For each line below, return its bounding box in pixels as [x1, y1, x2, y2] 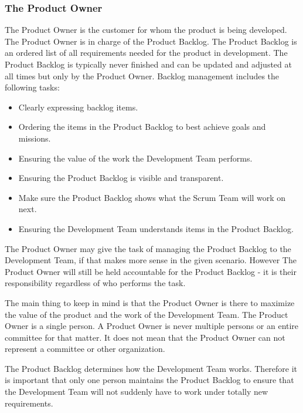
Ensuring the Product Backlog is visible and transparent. [18, 172, 224, 184]
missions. [18, 132, 51, 144]
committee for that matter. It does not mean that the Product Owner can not [5, 331, 285, 343]
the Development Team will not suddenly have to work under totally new [5, 385, 268, 398]
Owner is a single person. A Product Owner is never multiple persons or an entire [5, 320, 299, 332]
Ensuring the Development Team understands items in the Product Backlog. [18, 222, 294, 234]
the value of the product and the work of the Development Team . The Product [5, 308, 288, 320]
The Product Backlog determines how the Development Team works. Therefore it [5, 362, 298, 374]
